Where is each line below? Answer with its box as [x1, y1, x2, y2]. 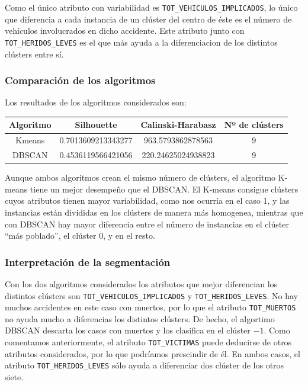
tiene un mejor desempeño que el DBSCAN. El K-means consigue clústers [30, 182, 299, 195]
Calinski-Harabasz [140, 118, 216, 131]
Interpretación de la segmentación [5, 254, 171, 269]
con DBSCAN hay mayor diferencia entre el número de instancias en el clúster [5, 217, 289, 230]
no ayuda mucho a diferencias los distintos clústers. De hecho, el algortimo [5, 312, 275, 325]
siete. [5, 370, 24, 383]
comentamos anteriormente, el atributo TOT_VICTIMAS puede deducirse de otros [5, 336, 292, 348]
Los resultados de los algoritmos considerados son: [5, 96, 187, 108]
